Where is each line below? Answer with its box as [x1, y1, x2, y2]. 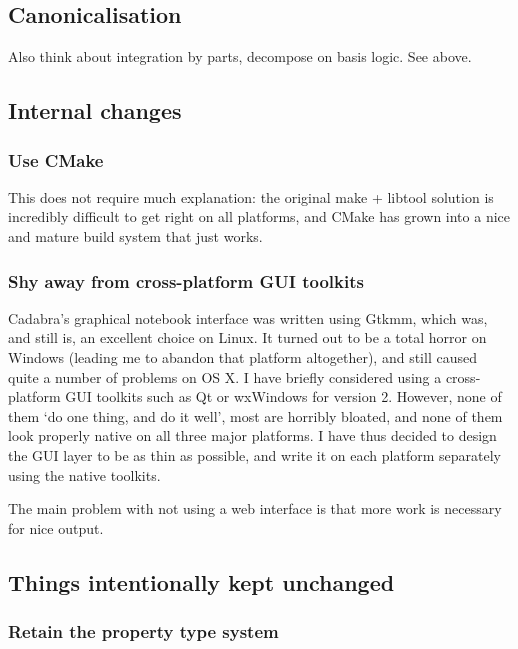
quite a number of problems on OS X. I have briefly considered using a [8, 366, 442, 387]
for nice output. [8, 517, 104, 538]
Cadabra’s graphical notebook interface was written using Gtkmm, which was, [8, 307, 488, 328]
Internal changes [8, 95, 182, 126]
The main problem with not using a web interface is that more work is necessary [8, 498, 502, 519]
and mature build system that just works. [8, 225, 263, 246]
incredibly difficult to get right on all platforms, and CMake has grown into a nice [8, 206, 510, 227]
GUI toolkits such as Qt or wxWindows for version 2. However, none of [65, 386, 502, 407]
